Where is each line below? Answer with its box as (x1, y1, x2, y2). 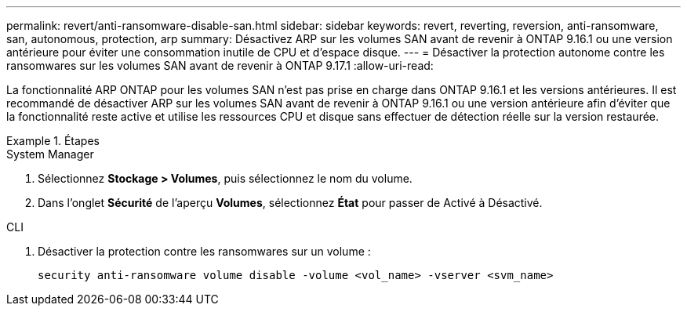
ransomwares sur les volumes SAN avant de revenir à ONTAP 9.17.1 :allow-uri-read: (6, 59, 434, 72)
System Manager (6, 147, 94, 161)
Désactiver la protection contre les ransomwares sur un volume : (38, 245, 371, 258)
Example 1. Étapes (6, 134, 100, 147)
